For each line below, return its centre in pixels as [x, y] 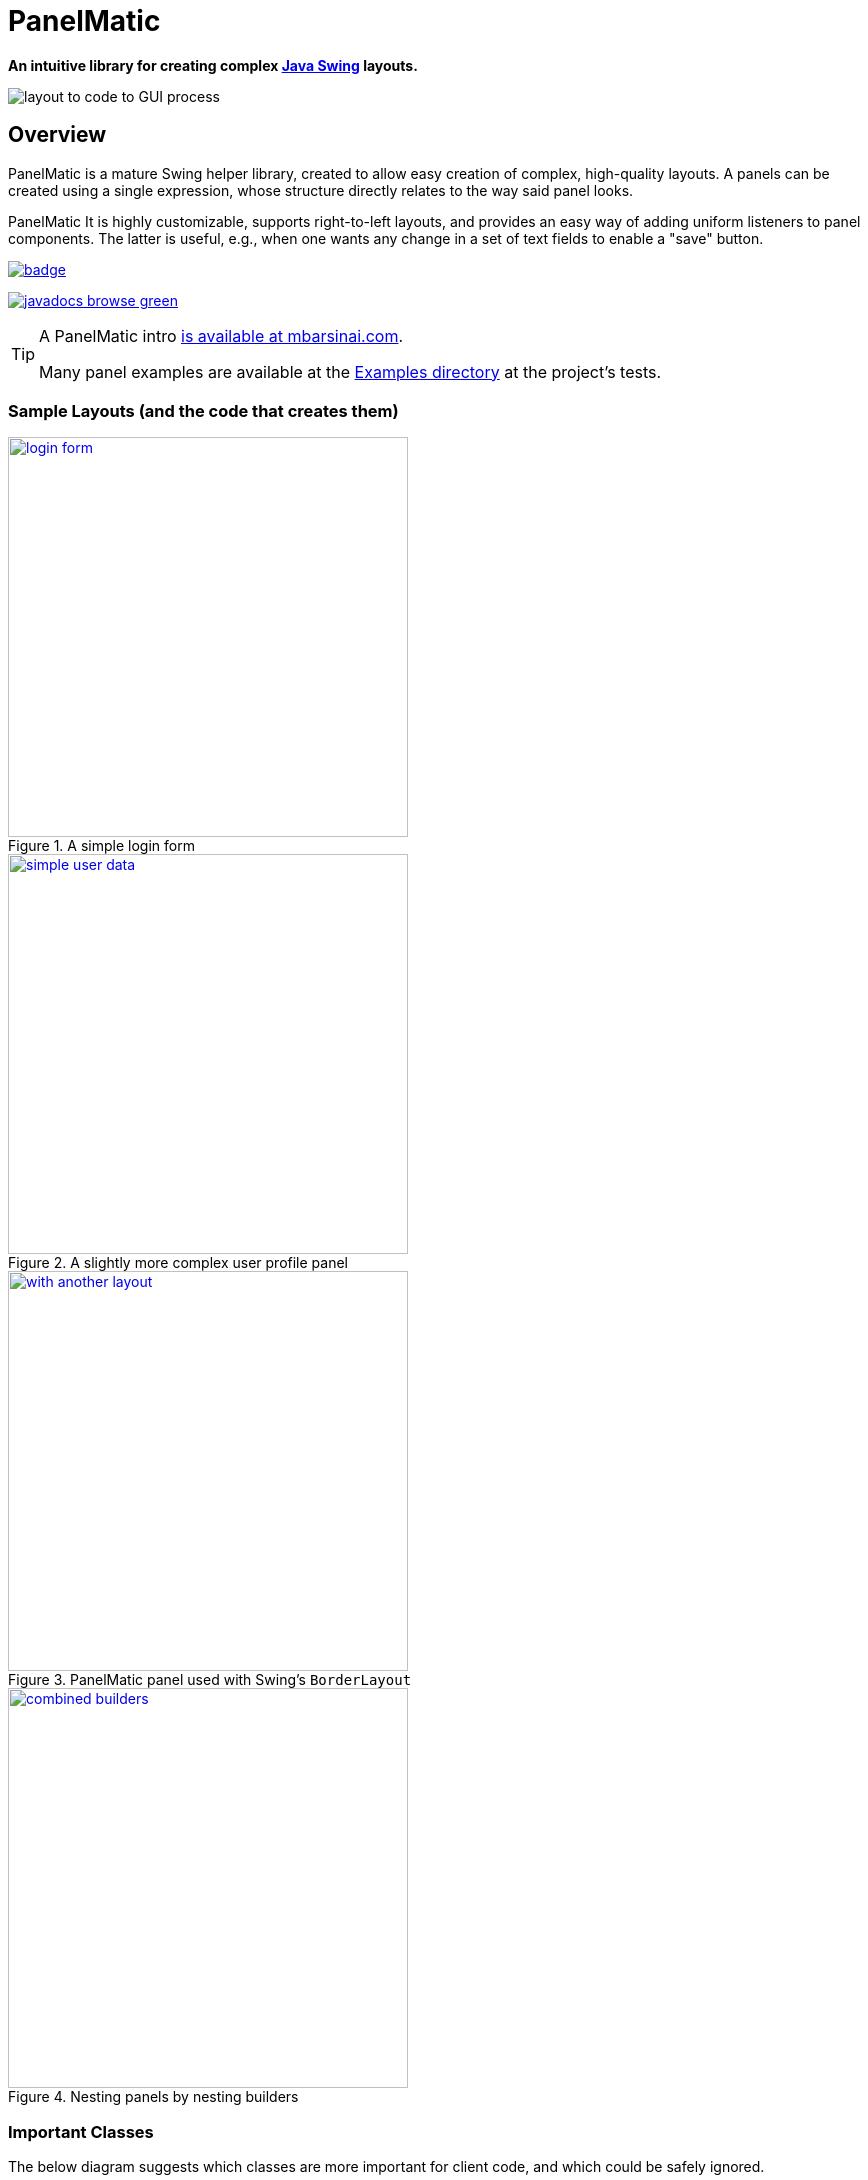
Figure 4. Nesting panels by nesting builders [153, 2097]
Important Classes [81, 2131]
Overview [57, 135]
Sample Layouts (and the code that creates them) [203, 410]
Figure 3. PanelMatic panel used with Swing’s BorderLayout [210, 1680]
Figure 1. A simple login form [101, 846]
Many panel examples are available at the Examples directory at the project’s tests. [350, 371]
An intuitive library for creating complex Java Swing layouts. [213, 65]
